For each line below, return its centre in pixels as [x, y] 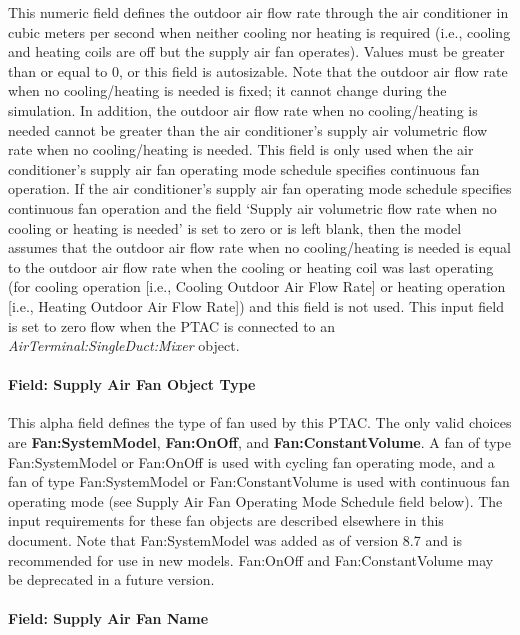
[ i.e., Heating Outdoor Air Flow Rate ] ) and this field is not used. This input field [256, 305]
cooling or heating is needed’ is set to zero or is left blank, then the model [235, 227]
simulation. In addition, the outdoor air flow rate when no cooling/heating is [243, 109]
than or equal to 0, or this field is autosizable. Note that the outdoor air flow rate [258, 70]
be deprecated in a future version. [111, 579]
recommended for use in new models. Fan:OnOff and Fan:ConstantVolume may [251, 559]
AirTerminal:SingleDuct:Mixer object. [124, 345]
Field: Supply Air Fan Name [108, 618]
